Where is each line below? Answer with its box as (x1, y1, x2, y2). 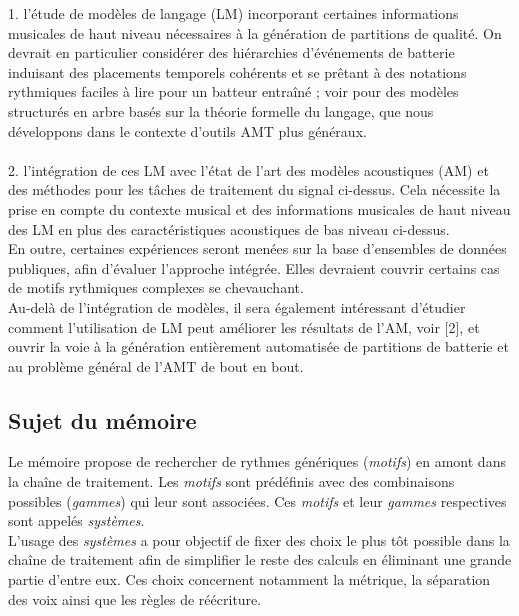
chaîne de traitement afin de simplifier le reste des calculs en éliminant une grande (8, 549, 512, 570)
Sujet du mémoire (8, 404, 197, 435)
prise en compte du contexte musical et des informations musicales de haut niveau (8, 198, 511, 219)
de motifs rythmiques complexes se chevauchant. (8, 277, 304, 298)
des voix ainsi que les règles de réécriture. (8, 588, 262, 609)
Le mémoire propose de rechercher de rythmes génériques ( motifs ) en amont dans (8, 451, 506, 472)
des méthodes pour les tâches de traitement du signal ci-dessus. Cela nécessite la (8, 179, 501, 200)
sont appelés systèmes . (8, 510, 145, 531)
